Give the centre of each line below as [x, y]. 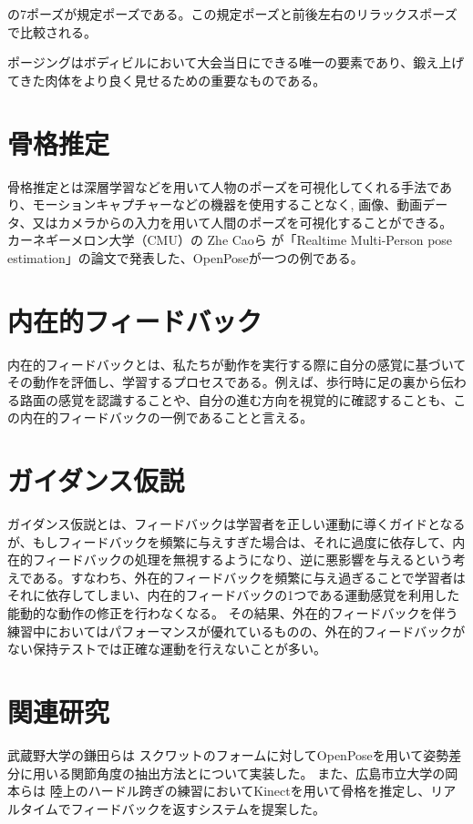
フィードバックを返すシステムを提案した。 [198, 808]
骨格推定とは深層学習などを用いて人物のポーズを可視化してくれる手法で [223, 186]
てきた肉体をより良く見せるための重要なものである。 [167, 80]
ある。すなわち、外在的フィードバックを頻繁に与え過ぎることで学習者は [249, 577]
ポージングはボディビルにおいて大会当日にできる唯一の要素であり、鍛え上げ [236, 62]
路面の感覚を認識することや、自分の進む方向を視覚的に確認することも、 [236, 399]
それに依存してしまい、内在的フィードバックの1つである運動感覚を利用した [234, 595]
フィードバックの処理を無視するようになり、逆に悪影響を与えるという [242, 560]
